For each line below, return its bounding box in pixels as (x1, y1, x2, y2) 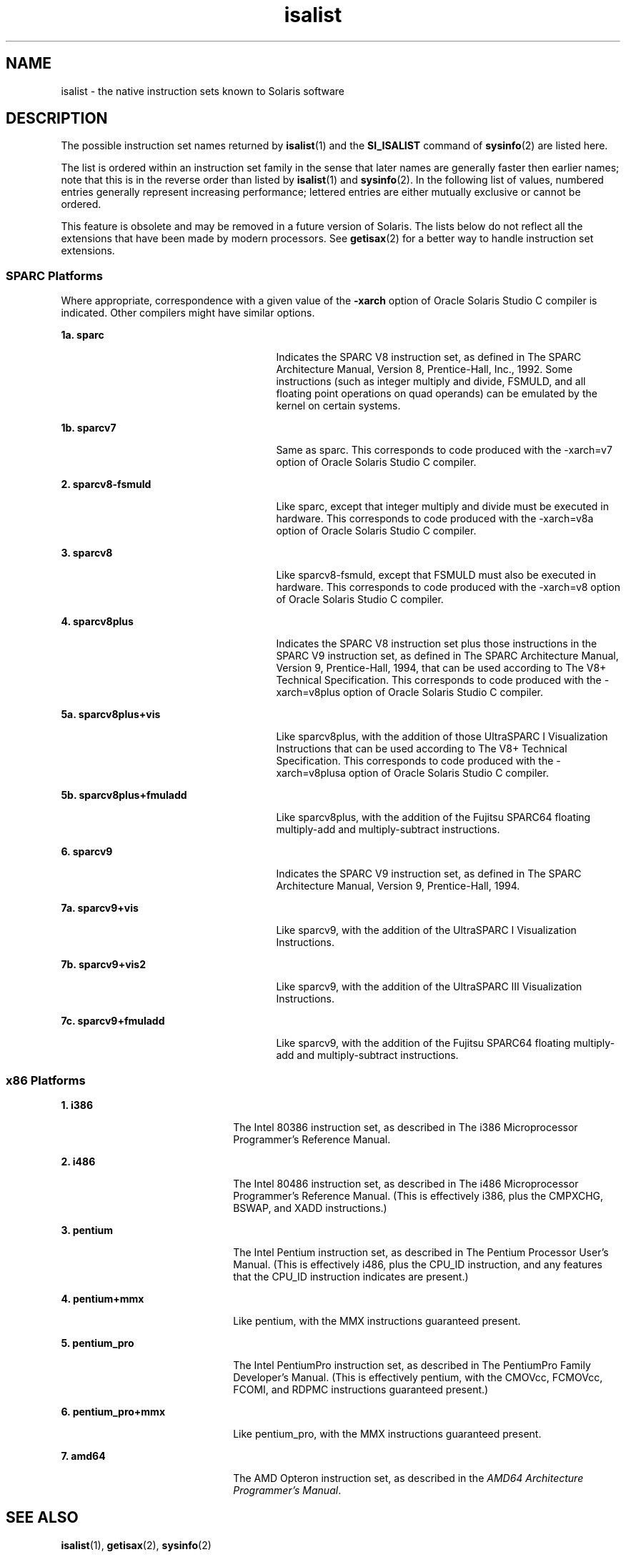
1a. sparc (61, 329, 104, 342)
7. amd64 (61, 1449, 106, 1462)
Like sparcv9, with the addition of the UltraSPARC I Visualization (276, 924, 577, 937)
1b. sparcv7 (61, 422, 116, 434)
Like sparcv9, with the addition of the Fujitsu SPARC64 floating (276, 1037, 571, 1050)
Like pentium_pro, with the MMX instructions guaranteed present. (233, 1427, 542, 1440)
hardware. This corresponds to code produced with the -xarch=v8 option (276, 581, 620, 594)
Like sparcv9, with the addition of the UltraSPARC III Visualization (276, 980, 582, 993)
